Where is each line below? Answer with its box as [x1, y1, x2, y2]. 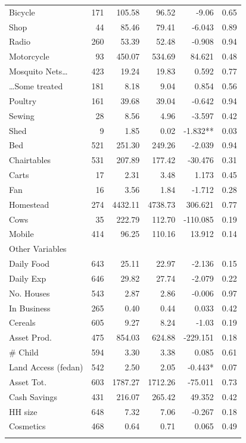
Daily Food [9, 257, 50, 270]
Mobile [9, 227, 34, 240]
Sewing [9, 109, 35, 121]
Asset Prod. [9, 331, 52, 344]
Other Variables [9, 242, 67, 255]
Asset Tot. [9, 375, 47, 388]
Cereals [9, 316, 36, 329]
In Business [9, 301, 51, 314]
